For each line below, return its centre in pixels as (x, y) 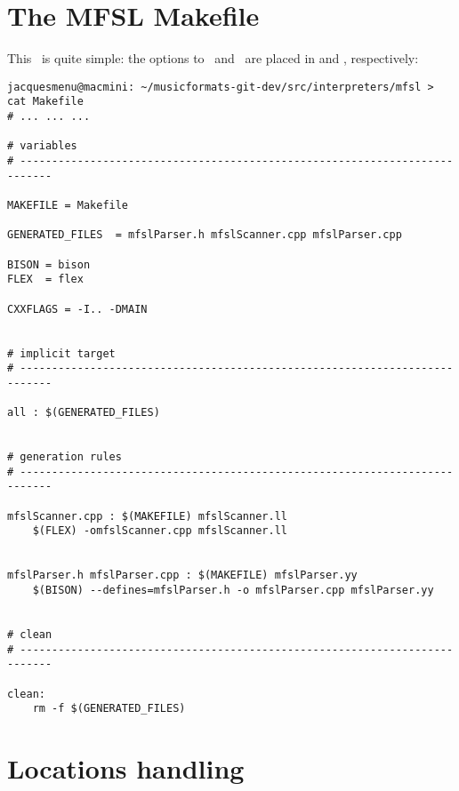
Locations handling (126, 768)
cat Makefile (45, 102)
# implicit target (61, 353)
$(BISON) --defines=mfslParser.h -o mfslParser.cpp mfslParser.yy (233, 591)
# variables (42, 146)
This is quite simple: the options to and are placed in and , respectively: (213, 58)
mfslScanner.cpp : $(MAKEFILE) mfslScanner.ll (147, 516)
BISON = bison (49, 264)
